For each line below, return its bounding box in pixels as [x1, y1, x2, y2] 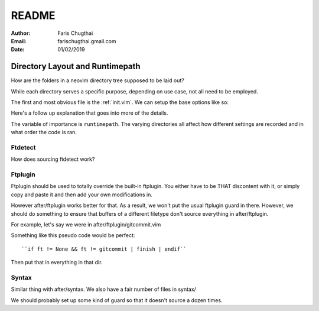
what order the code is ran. [11, 129, 77, 136]
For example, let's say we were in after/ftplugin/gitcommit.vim [11, 221, 161, 228]
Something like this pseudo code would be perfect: [11, 232, 135, 239]
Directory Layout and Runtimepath [11, 61, 141, 72]
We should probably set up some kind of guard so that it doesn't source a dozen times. [11, 296, 223, 304]
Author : [11, 30, 31, 37]
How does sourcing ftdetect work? [11, 155, 95, 163]
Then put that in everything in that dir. [11, 259, 103, 266]
